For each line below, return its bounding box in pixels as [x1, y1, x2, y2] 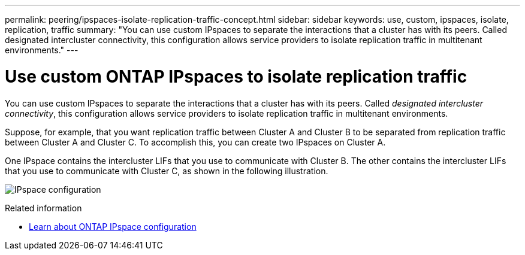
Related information [5, 202, 82, 213]
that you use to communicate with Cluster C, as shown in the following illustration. [5, 165, 328, 176]
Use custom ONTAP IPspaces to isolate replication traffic [5, 66, 467, 87]
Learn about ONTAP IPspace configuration [29, 221, 197, 232]
